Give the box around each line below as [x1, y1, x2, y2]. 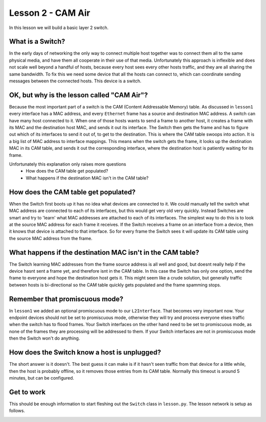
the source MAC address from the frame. [9, 235, 93, 241]
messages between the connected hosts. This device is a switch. [9, 78, 141, 84]
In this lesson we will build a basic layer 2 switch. [9, 25, 109, 31]
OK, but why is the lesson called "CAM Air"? [9, 91, 148, 99]
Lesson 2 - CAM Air [9, 7, 91, 18]
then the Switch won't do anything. [9, 335, 80, 341]
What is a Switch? [9, 37, 66, 46]
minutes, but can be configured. [9, 375, 74, 381]
